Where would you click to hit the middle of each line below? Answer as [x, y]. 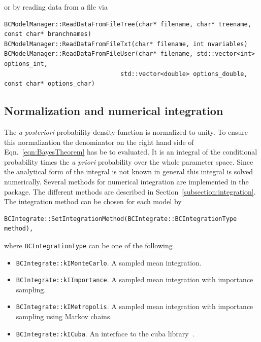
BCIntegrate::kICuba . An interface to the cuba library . [105, 333]
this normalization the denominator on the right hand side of [99, 142]
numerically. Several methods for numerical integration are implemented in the [126, 181]
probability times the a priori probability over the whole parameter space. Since [129, 161]
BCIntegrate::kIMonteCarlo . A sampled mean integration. [109, 262]
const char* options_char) [50, 84]
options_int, [26, 64]
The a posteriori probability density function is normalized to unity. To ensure [126, 131]
